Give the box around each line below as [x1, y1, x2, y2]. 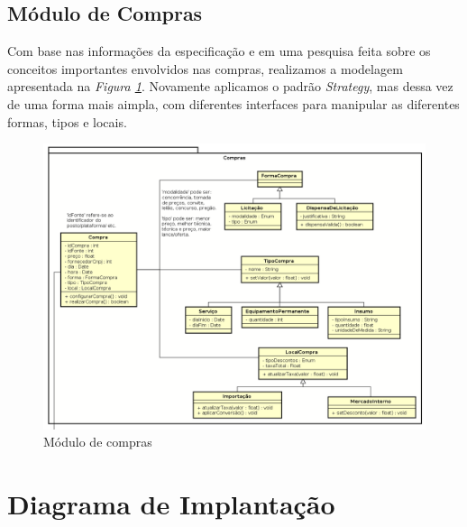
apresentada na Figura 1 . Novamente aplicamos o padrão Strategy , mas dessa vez [7, 77, 453, 96]
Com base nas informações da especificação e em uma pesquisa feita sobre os [7, 42, 431, 60]
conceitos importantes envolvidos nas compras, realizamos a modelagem [7, 59, 403, 78]
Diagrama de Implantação [7, 485, 335, 522]
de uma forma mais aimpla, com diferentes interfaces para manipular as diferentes [7, 94, 460, 113]
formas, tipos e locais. [7, 112, 127, 131]
